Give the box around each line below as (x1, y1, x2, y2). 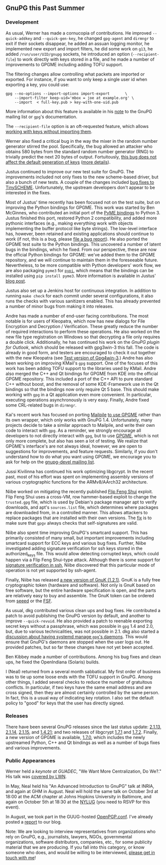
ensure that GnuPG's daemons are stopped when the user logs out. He (5, 639, 150, 645)
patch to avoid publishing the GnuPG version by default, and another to (5, 613, 150, 619)
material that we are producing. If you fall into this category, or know (5, 844, 145, 850)
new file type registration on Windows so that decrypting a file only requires (5, 333, 160, 340)
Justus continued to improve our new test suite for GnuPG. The (5, 168, 134, 174)
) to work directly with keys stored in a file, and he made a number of (14, 56, 155, 62)
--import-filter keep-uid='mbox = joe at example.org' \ (14, 95, 134, 100)
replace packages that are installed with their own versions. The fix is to (5, 515, 152, 521)
